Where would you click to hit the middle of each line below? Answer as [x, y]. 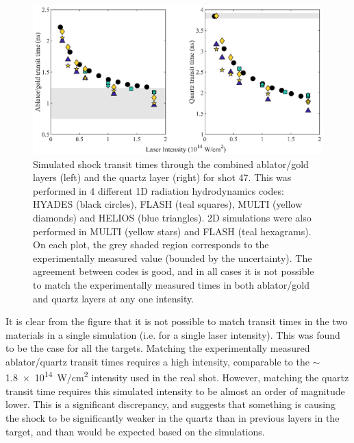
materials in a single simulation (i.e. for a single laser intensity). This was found [173, 334]
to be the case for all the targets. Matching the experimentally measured [158, 348]
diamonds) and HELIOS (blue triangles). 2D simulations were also [172, 217]
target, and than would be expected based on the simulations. [135, 431]
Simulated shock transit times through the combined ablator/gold [171, 164]
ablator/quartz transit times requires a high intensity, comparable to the [157, 361]
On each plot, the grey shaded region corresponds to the [151, 244]
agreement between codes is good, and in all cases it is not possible [174, 271]
